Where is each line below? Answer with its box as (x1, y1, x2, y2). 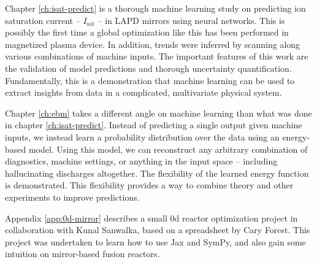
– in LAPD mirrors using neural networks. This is (97, 13, 285, 26)
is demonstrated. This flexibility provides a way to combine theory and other (5, 179, 294, 191)
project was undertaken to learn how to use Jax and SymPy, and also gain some (5, 235, 306, 248)
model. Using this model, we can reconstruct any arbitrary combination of (28, 142, 308, 155)
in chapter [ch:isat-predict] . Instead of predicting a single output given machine (5, 118, 302, 131)
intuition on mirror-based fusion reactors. (5, 247, 160, 260)
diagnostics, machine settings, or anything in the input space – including (5, 155, 278, 168)
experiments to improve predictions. (5, 190, 140, 203)
